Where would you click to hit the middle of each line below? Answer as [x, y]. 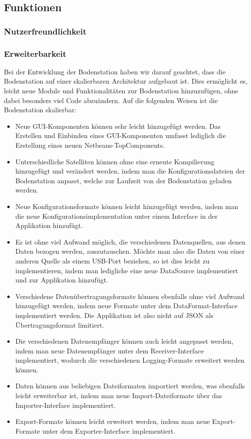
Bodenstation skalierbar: [40, 110]
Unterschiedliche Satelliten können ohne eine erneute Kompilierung [115, 161]
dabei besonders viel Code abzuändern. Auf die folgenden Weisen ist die [111, 100]
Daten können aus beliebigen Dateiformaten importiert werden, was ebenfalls [130, 386]
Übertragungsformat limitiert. [60, 325]
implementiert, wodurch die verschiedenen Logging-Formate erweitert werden [130, 360]
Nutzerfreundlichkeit [45, 31]
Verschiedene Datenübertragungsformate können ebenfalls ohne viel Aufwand [130, 296]
